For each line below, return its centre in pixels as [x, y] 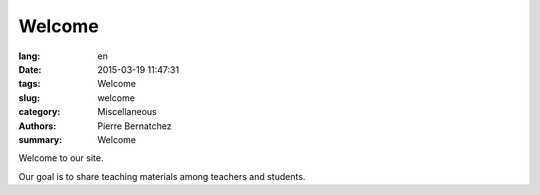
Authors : [37, 126]
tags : [29, 84]
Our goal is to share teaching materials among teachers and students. [162, 176]
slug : [29, 97]
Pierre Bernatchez [134, 126]
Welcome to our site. [61, 158]
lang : [29, 56]
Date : [30, 69]
